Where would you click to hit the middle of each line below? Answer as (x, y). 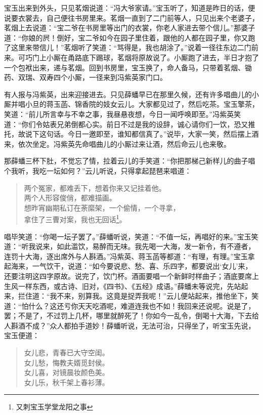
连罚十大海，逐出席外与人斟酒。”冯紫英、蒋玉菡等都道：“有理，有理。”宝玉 (126, 256)
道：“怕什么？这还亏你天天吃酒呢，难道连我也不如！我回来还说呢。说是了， (130, 305)
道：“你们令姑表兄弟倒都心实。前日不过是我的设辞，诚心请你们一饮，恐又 (126, 124)
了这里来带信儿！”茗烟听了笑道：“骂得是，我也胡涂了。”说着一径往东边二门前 (131, 47)
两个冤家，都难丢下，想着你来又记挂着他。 (95, 188)
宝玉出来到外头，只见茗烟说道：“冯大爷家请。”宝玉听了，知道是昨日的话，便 (130, 8)
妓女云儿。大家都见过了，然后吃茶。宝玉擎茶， (181, 104)
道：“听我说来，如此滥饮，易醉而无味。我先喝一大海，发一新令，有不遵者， (130, 246)
